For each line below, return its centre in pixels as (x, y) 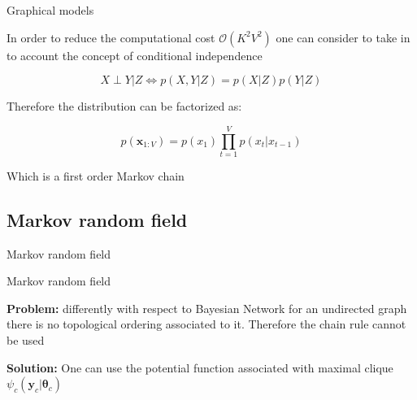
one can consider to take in (343, 37)
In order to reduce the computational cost (111, 37)
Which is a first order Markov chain (96, 175)
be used (26, 340)
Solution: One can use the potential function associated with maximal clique (200, 367)
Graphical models (50, 10)
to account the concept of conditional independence (135, 55)
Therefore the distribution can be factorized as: (124, 106)
